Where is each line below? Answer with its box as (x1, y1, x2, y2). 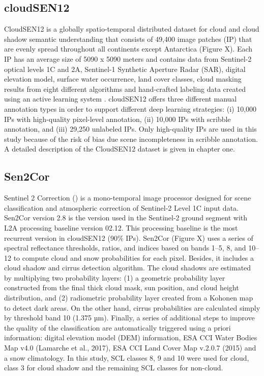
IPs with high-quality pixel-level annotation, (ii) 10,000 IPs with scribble (4, 113, 231, 124)
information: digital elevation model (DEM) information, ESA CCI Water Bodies (4, 332, 257, 343)
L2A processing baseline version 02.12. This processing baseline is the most (4, 222, 238, 233)
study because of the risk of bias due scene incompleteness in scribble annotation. (4, 133, 258, 144)
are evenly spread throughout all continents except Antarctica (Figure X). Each (4, 43, 253, 54)
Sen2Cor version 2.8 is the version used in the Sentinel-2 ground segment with (4, 212, 248, 223)
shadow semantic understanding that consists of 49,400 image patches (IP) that (4, 33, 252, 44)
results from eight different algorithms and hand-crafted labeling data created (4, 83, 246, 94)
